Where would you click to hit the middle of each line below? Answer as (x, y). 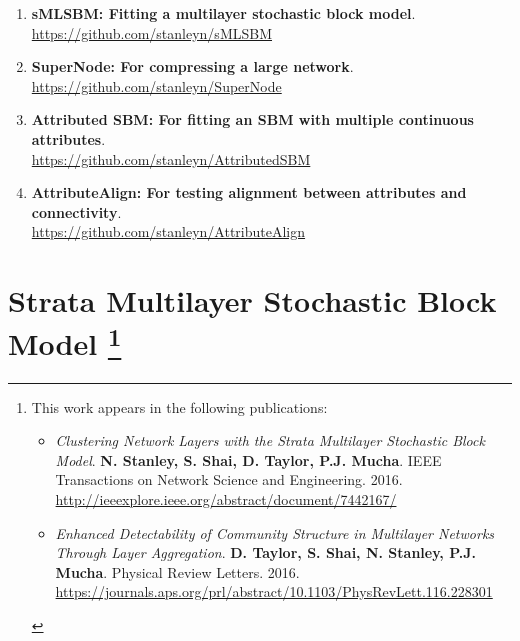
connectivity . (76, 211)
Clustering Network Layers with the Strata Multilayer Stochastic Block (270, 440)
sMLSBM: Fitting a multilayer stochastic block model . (223, 13)
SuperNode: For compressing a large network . (192, 66)
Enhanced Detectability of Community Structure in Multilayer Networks (275, 532)
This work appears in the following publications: (179, 406)
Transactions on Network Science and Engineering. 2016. (229, 479)
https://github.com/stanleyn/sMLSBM (152, 32)
